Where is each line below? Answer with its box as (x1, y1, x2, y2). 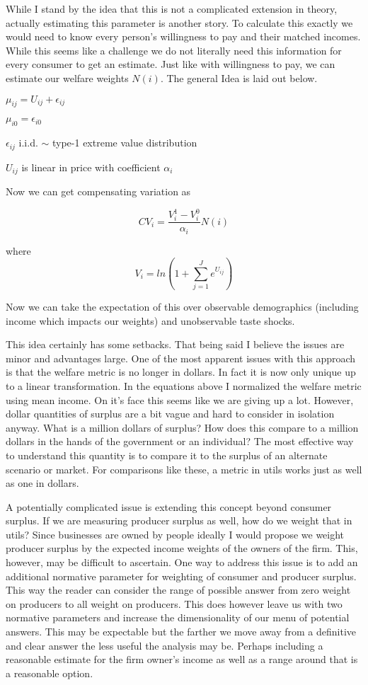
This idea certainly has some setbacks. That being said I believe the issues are (6, 337, 345, 352)
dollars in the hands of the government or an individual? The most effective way (6, 434, 354, 449)
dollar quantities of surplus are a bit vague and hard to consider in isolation (6, 406, 335, 421)
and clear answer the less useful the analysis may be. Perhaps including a (6, 638, 323, 652)
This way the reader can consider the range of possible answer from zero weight (6, 582, 351, 597)
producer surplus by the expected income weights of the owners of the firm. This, (6, 541, 358, 556)
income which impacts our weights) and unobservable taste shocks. (6, 313, 295, 328)
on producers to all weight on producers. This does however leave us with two (6, 596, 343, 611)
